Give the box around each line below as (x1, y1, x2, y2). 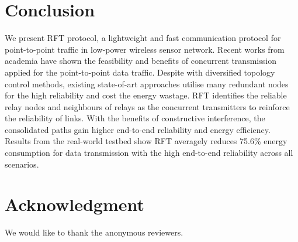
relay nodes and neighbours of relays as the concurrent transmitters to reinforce (5, 100, 290, 113)
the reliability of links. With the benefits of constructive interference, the (5, 112, 265, 124)
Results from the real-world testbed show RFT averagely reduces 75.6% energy (5, 135, 287, 147)
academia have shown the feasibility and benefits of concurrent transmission (5, 54, 276, 67)
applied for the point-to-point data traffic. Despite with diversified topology (5, 66, 275, 78)
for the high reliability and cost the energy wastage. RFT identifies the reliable (5, 89, 287, 101)
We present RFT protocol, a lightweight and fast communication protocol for (5, 32, 281, 44)
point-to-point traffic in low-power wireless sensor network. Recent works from (5, 43, 285, 55)
